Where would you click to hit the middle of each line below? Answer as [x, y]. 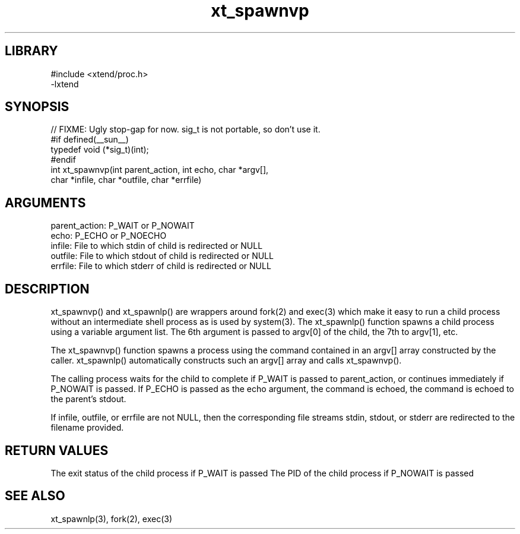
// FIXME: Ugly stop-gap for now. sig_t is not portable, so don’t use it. [186, 129]
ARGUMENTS [45, 203]
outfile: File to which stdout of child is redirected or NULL [162, 256]
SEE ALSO [35, 496]
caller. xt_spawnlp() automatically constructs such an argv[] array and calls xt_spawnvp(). [226, 361]
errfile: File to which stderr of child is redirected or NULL [161, 266]
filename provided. [87, 428]
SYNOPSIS [37, 107]
